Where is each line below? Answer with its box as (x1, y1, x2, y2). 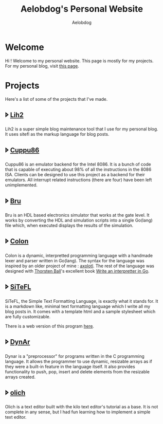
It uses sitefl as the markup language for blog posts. (5, 131, 109, 137)
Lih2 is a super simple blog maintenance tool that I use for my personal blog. (5, 126, 158, 132)
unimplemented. (5, 182, 38, 188)
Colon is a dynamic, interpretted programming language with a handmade (5, 252, 153, 258)
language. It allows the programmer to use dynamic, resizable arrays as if (5, 358, 152, 364)
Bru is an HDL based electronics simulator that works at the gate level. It (5, 212, 150, 218)
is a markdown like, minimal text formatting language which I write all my (5, 303, 151, 309)
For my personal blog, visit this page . (5, 63, 79, 69)
